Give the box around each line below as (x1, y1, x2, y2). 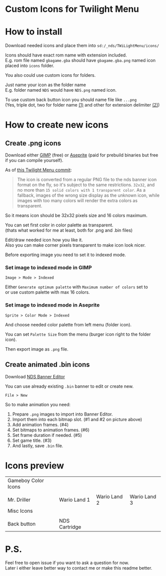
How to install (5, 26, 63, 38)
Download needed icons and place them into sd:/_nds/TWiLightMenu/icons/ (5, 43, 160, 49)
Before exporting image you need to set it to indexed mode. (5, 252, 126, 258)
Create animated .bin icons (5, 361, 90, 369)
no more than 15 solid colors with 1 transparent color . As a (17, 187, 146, 193)
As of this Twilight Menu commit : (5, 167, 72, 173)
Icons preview (5, 460, 64, 471)
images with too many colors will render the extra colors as (17, 198, 138, 204)
